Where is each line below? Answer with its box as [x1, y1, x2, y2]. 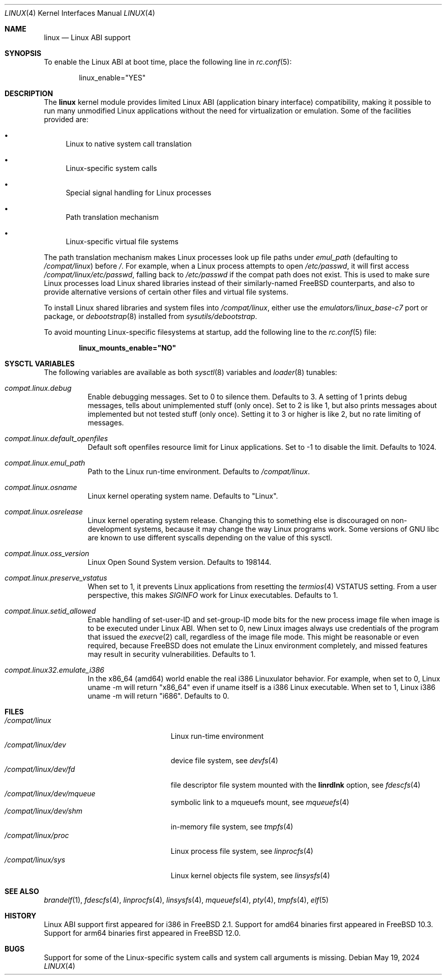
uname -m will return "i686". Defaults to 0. [87, 692, 229, 700]
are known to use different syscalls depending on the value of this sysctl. [87, 533, 333, 542]
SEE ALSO [5, 887, 39, 896]
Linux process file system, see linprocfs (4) [170, 847, 313, 855]
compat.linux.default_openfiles [5, 434, 108, 443]
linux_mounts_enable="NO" [79, 343, 176, 352]
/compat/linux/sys [5, 855, 66, 864]
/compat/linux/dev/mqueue [5, 789, 96, 798]
